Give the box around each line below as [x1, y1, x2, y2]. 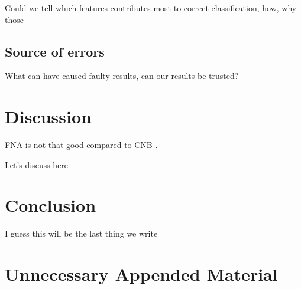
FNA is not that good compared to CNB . [5, 139, 158, 151]
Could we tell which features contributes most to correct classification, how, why [5, 2, 297, 14]
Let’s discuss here [5, 158, 69, 170]
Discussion [5, 104, 92, 129]
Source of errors [5, 42, 105, 60]
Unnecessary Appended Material [5, 262, 278, 286]
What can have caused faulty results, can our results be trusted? [5, 70, 239, 82]
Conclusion [5, 193, 96, 217]
